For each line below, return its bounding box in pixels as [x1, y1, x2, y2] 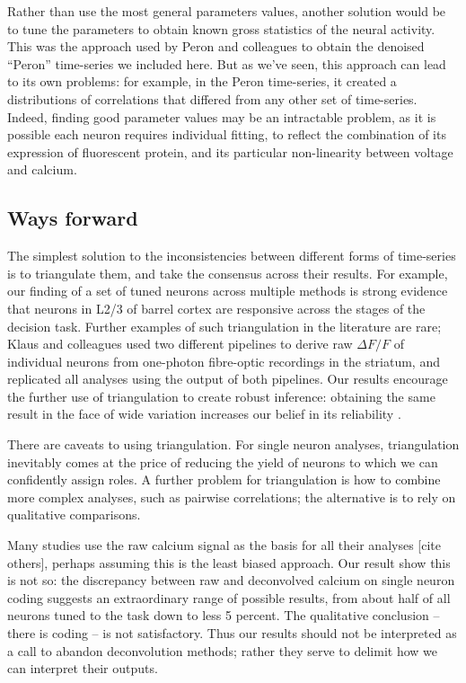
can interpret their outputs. [7, 659, 158, 678]
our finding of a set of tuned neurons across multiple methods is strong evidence [7, 281, 448, 300]
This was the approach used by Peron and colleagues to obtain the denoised [7, 37, 425, 56]
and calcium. [7, 160, 77, 179]
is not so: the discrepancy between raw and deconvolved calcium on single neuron [7, 571, 455, 590]
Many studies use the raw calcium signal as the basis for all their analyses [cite [7, 536, 441, 554]
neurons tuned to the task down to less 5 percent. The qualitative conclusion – [7, 606, 440, 625]
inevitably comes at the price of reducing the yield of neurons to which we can [7, 452, 438, 471]
